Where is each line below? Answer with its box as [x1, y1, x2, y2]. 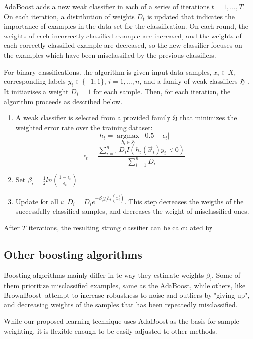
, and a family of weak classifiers [139, 76, 238, 86]
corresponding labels [4, 76, 66, 86]
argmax [117, 132, 139, 140]
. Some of [211, 269, 241, 280]
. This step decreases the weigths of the [124, 196, 244, 206]
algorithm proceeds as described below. [4, 96, 123, 106]
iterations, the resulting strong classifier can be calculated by [28, 223, 213, 233]
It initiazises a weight [4, 86, 69, 96]
